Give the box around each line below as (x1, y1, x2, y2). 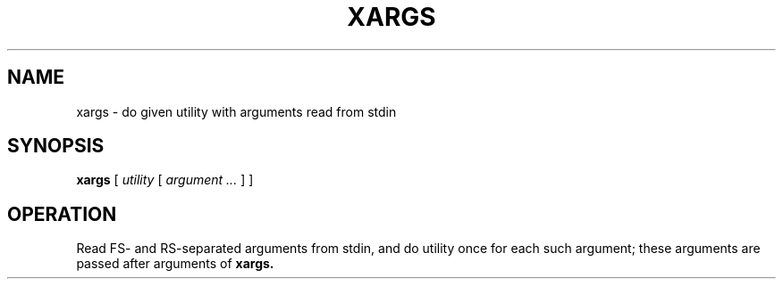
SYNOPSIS (7, 135, 105, 158)
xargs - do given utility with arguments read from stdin (76, 103, 397, 119)
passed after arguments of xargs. (76, 256, 274, 272)
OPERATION (7, 202, 117, 225)
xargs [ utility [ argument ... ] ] (76, 172, 254, 188)
